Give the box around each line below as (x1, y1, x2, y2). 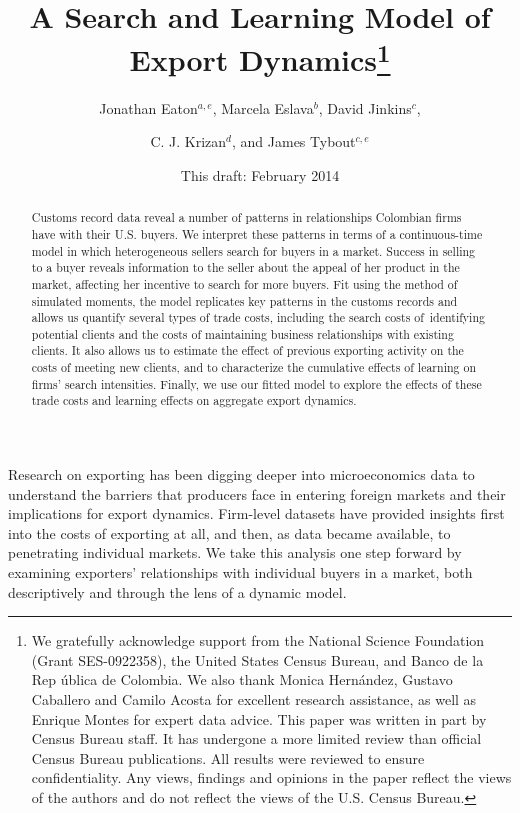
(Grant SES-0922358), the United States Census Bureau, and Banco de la (31, 649, 484, 670)
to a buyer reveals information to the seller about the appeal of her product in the (31, 259, 460, 276)
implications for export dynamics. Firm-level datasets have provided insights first (8, 503, 505, 524)
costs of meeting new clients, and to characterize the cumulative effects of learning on (31, 359, 477, 376)
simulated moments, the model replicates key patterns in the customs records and (31, 292, 458, 309)
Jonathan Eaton (99, 97, 198, 118)
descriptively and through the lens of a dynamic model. (8, 581, 347, 602)
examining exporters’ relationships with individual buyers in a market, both (8, 562, 473, 583)
